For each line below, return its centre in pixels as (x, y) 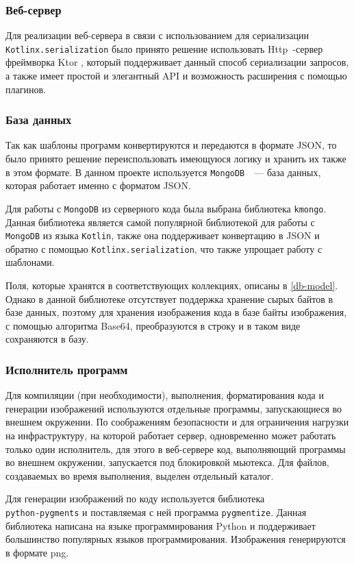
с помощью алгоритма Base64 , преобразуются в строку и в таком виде (153, 325)
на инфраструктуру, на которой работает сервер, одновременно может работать (171, 436)
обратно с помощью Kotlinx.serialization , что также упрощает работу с (164, 248)
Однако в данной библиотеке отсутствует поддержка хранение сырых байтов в (169, 298)
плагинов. (26, 89)
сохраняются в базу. (47, 339)
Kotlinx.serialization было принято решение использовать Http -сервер (164, 48)
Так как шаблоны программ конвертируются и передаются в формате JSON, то (171, 145)
